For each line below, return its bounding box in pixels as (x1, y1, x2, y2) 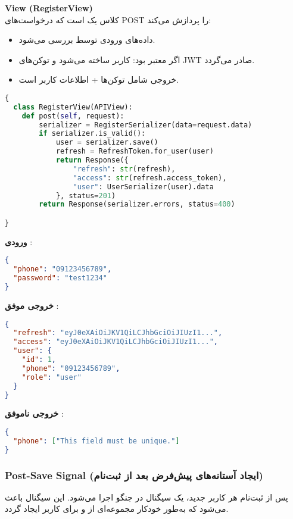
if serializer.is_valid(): (39, 129, 146, 138)
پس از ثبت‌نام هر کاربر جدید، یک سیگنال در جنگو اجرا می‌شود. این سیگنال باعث (5, 490, 288, 503)
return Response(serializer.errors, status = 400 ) (39, 200, 235, 209)
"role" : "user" (21, 373, 82, 382)
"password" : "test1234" (13, 274, 107, 283)
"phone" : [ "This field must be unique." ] (13, 436, 180, 445)
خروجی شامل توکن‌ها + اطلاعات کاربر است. (18, 73, 179, 86)
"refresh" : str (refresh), (73, 164, 176, 173)
